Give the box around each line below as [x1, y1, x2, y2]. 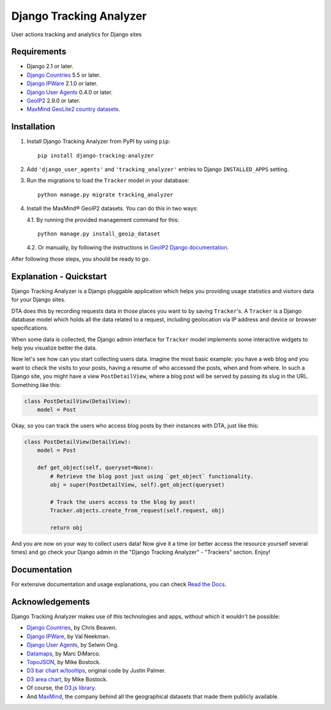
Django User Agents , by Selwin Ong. [26, 641, 119, 649]
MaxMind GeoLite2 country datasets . [26, 105, 121, 113]
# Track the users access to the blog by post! [50, 498, 196, 505]
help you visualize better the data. [11, 344, 97, 352]
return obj [50, 524, 83, 531]
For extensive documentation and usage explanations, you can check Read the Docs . [11, 581, 227, 588]
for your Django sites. [11, 296, 66, 303]
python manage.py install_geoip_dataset [37, 231, 161, 237]
